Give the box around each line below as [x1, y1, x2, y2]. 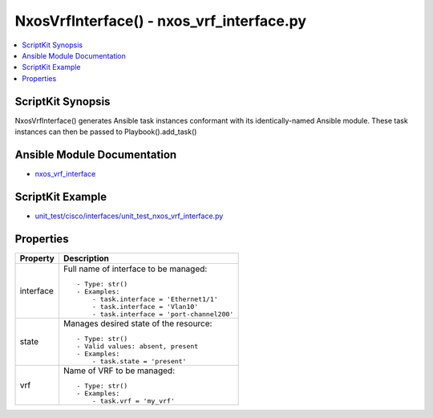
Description [63, 253, 110, 264]
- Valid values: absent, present [76, 342, 199, 351]
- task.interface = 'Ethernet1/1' [92, 294, 218, 303]
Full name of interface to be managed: [63, 263, 208, 274]
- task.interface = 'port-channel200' [92, 310, 234, 319]
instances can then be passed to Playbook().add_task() [14, 127, 197, 136]
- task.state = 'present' [92, 357, 187, 365]
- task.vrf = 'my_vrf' [92, 396, 176, 405]
